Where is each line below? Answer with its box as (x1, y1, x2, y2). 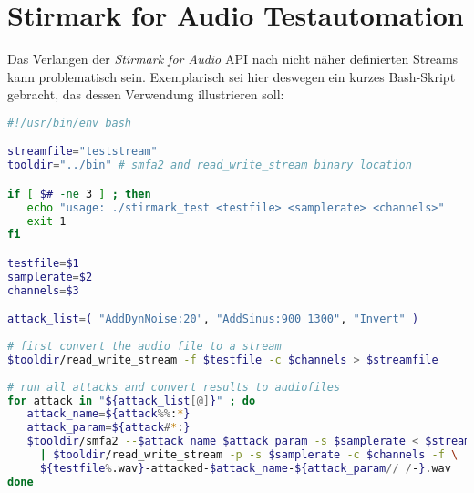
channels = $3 (7, 283, 79, 297)
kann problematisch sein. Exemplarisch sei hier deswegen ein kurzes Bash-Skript (7, 67, 456, 86)
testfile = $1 (7, 257, 79, 270)
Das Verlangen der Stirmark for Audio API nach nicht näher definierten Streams (7, 49, 459, 68)
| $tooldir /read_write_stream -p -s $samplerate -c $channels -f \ (39, 448, 459, 462)
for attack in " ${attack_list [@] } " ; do (7, 394, 256, 407)
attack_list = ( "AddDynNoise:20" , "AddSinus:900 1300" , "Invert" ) (7, 313, 419, 326)
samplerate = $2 (7, 270, 93, 283)
